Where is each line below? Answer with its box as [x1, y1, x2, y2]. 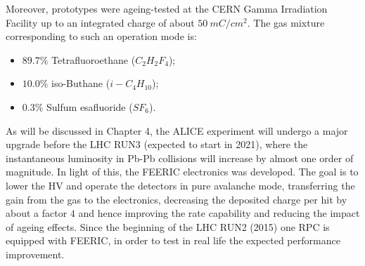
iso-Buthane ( [51, 76, 110, 91]
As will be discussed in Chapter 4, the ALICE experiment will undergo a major [6, 123, 348, 138]
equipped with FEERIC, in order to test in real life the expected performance [6, 233, 340, 248]
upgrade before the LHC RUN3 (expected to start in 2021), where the [6, 137, 308, 152]
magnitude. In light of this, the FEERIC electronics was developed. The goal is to [6, 164, 359, 179]
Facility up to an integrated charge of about [6, 15, 195, 29]
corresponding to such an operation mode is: [6, 29, 197, 44]
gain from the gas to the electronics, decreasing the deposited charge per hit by [6, 192, 347, 206]
